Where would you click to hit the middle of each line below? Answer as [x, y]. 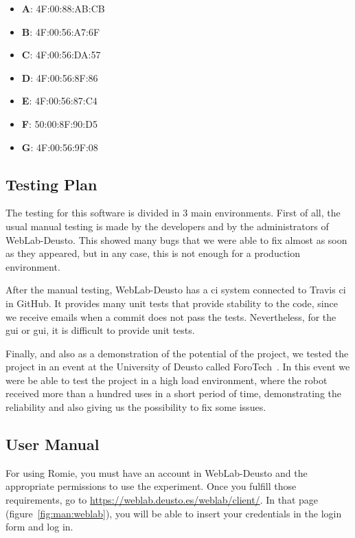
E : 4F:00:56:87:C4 [59, 101]
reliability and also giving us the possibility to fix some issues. [136, 407]
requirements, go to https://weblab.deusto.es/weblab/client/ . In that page [162, 500]
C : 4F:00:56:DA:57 [61, 55]
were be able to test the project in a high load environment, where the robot [167, 380]
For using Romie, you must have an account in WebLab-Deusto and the [157, 472]
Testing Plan [51, 184]
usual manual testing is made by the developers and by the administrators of [167, 226]
